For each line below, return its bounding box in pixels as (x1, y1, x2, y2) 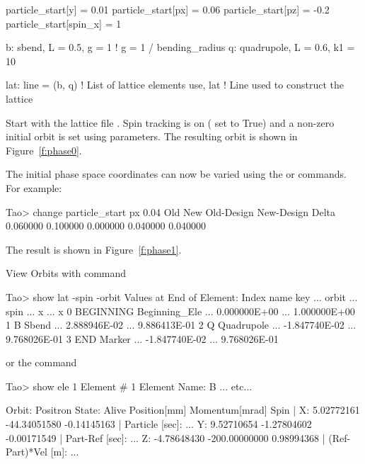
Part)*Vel (6, 444, 47, 459)
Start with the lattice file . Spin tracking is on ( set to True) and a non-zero (6, 115, 335, 130)
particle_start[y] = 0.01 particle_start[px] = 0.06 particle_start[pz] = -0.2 (6, 2, 330, 16)
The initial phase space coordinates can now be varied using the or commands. (6, 166, 347, 181)
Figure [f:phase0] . (6, 142, 82, 157)
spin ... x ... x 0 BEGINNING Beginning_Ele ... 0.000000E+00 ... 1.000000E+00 (6, 303, 355, 318)
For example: (6, 180, 62, 195)
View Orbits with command (6, 266, 127, 281)
